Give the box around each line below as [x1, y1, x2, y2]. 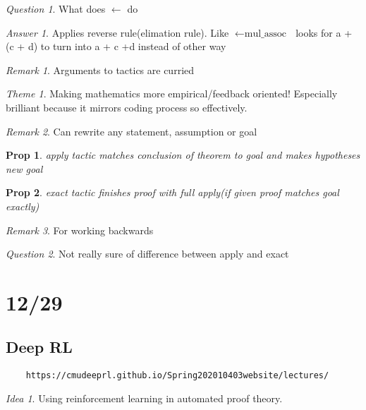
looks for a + [295, 25, 353, 40]
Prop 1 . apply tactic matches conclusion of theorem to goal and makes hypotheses [6, 147, 360, 162]
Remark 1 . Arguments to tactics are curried [6, 62, 195, 77]
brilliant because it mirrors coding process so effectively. [6, 100, 248, 114]
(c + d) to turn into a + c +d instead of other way [6, 39, 226, 54]
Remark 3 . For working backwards [6, 222, 154, 237]
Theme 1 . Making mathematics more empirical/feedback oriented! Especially [6, 86, 338, 101]
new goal [6, 161, 43, 176]
